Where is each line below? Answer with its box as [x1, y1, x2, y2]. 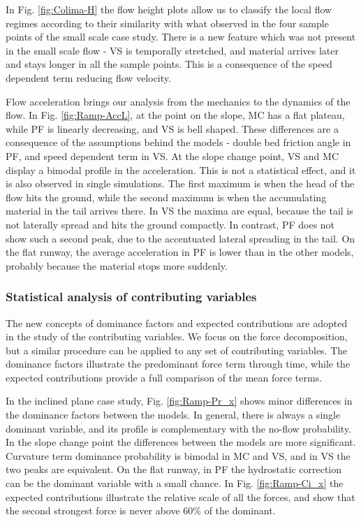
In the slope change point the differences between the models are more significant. [6, 435, 356, 449]
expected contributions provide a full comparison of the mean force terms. [6, 370, 323, 384]
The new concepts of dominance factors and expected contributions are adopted [6, 315, 348, 330]
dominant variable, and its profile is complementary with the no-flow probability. [6, 421, 352, 435]
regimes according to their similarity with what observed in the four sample [6, 15, 329, 30]
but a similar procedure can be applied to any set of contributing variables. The [6, 342, 348, 357]
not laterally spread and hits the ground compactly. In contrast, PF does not [6, 217, 335, 231]
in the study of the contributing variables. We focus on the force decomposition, [6, 329, 348, 344]
